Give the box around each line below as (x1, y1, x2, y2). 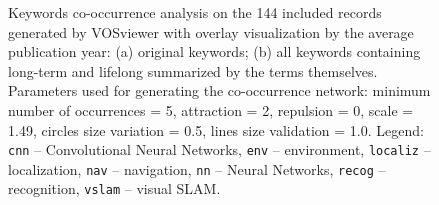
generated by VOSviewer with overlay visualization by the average (8, 21, 414, 42)
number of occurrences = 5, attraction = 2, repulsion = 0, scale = (8, 99, 414, 120)
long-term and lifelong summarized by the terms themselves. (8, 60, 378, 81)
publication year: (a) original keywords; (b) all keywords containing (8, 41, 421, 62)
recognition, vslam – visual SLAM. (8, 178, 221, 199)
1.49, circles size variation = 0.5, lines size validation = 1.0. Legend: (8, 119, 424, 140)
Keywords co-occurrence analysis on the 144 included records (8, 2, 382, 22)
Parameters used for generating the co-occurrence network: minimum (8, 80, 431, 101)
